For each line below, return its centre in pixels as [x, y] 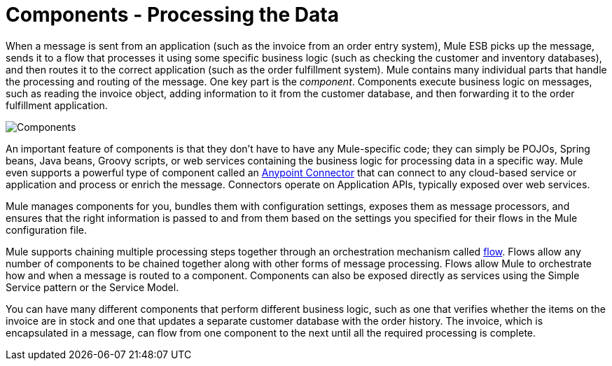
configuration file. [46, 230]
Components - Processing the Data [172, 15]
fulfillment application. [57, 105]
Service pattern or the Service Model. [92, 287]
